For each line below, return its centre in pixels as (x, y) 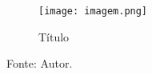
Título (54, 36)
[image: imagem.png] (93, 11)
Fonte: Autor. (40, 63)
